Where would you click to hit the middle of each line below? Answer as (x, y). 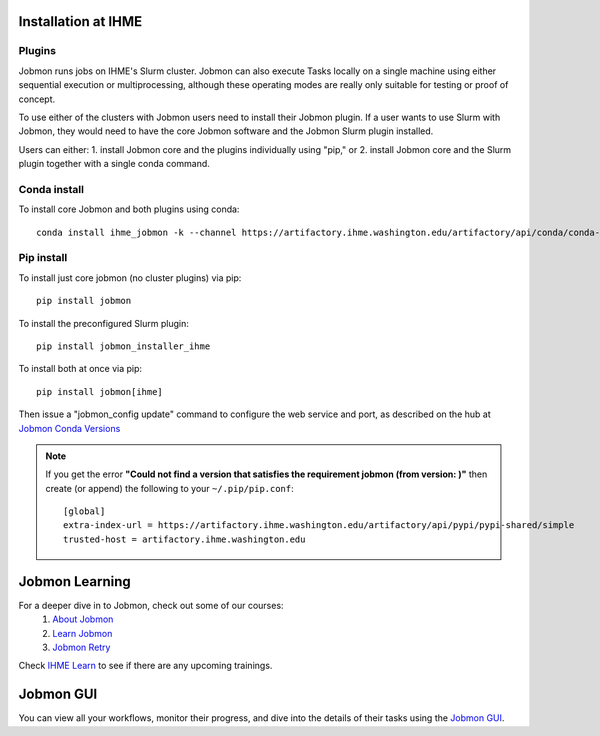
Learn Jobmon (82, 633)
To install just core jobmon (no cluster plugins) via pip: (130, 277)
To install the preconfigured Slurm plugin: (103, 323)
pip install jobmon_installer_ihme (123, 346)
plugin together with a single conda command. (114, 164)
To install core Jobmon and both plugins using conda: (129, 209)
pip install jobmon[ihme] (100, 391)
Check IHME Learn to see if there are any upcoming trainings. (145, 666)
